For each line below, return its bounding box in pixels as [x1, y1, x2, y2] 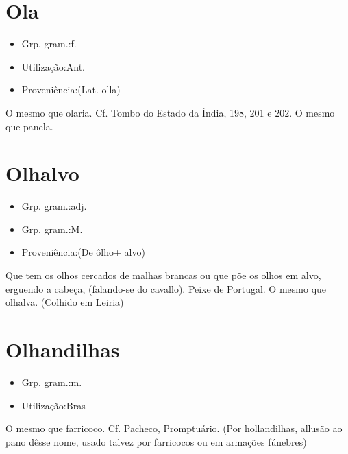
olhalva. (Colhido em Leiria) [5, 295, 124, 309]
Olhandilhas [5, 335, 120, 363]
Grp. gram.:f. [21, 36, 77, 51]
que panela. [5, 119, 53, 133]
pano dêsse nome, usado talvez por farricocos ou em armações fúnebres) [5, 434, 307, 449]
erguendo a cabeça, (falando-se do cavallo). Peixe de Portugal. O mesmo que [5, 281, 327, 296]
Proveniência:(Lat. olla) [21, 82, 121, 97]
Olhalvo [5, 159, 79, 187]
